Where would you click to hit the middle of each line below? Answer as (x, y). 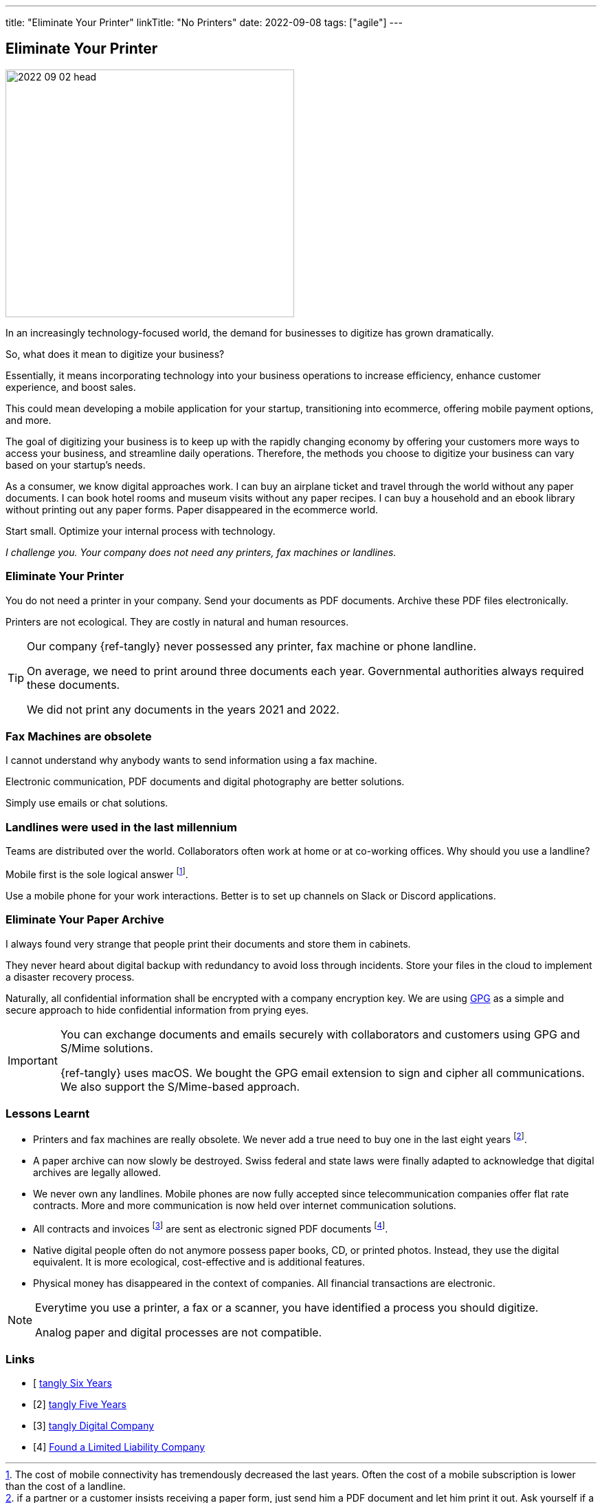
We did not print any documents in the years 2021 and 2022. (183, 709)
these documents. (74, 684)
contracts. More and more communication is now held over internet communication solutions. (245, 1205)
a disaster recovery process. (70, 977)
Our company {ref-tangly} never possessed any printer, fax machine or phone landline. (252, 646)
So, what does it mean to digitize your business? (115, 354)
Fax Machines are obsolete (79, 736)
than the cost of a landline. (66, 1486)
